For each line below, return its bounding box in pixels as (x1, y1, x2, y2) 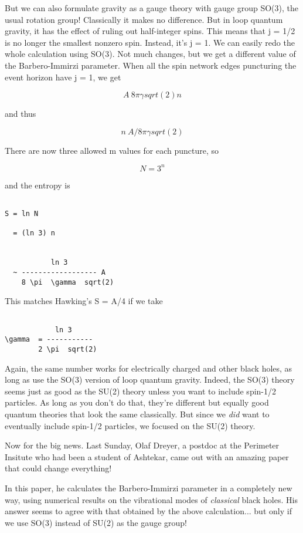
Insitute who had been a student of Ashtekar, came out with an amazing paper (5, 450, 289, 463)
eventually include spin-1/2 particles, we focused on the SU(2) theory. (5, 419, 256, 431)
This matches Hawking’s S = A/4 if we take (5, 295, 163, 307)
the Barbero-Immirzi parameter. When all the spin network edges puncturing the (5, 59, 297, 71)
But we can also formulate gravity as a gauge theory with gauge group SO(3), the (5, 2, 298, 14)
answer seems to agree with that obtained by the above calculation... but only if (5, 505, 292, 517)
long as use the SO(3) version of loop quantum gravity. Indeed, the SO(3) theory (5, 373, 295, 386)
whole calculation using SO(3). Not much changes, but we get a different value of (5, 48, 296, 60)
